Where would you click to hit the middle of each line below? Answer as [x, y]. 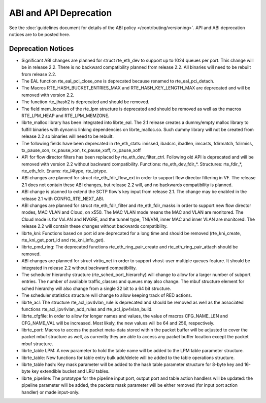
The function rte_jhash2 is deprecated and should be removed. [85, 102]
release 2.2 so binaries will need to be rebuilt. [68, 136]
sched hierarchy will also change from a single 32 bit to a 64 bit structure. [96, 288]
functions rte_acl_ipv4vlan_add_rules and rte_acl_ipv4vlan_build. [87, 309]
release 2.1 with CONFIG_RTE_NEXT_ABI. [63, 199]
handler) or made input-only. [50, 392]
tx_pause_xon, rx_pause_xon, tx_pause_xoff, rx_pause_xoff [81, 150]
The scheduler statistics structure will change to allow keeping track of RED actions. [107, 295]
